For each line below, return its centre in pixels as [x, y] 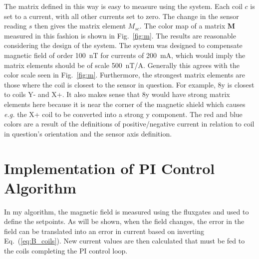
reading [15, 26]
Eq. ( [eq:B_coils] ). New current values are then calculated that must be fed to [125, 241]
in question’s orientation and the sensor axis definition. [88, 133]
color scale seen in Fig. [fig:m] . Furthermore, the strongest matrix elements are [125, 75]
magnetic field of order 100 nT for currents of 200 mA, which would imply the [125, 55]
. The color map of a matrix [182, 26]
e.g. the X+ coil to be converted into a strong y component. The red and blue [123, 114]
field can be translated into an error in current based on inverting [104, 231]
